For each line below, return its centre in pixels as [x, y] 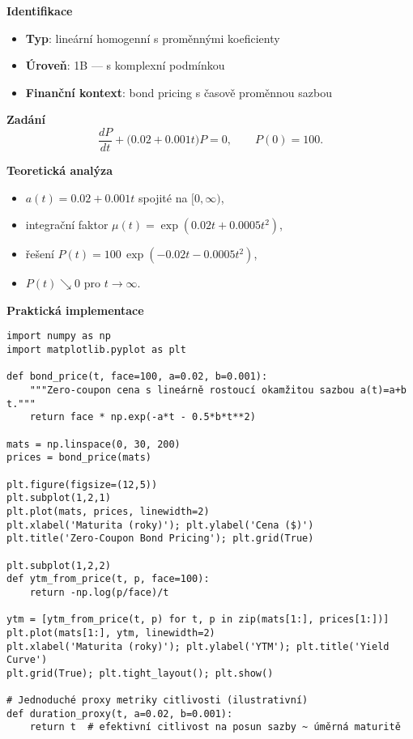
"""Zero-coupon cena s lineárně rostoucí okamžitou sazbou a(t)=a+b [218, 391]
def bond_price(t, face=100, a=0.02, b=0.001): [137, 377]
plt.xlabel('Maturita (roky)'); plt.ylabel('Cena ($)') [160, 525]
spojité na [163, 197]
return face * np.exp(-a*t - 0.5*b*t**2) [143, 417]
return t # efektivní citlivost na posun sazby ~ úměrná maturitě [215, 727]
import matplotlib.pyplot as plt [96, 350]
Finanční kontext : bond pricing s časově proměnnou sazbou [179, 92]
